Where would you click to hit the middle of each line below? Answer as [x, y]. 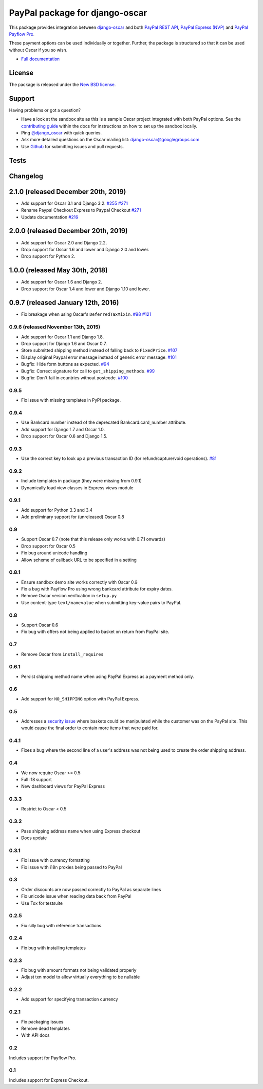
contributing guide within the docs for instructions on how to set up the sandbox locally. [109, 126]
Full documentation [40, 59]
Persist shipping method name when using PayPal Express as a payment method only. [108, 676]
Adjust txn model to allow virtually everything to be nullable [81, 977]
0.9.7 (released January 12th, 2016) [64, 303]
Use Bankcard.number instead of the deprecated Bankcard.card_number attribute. [104, 422]
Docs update [34, 838]
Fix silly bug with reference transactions [61, 925]
